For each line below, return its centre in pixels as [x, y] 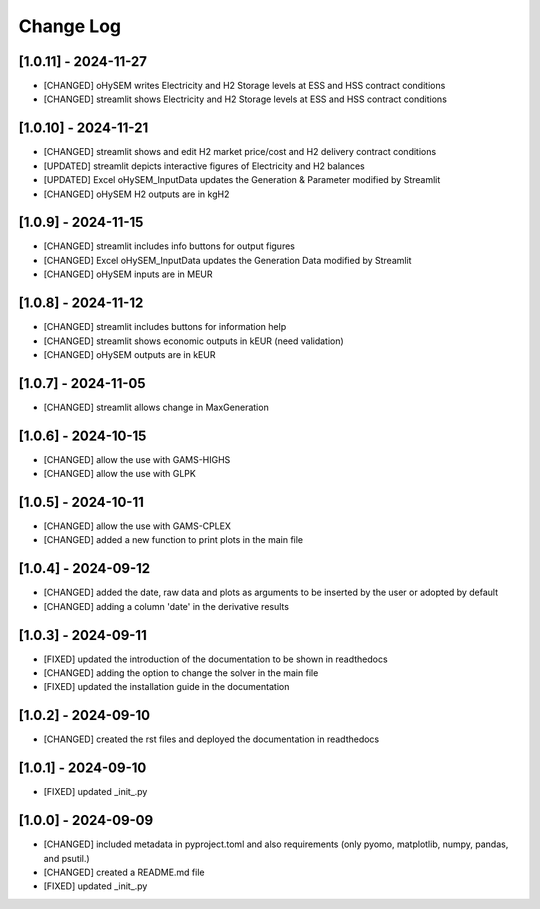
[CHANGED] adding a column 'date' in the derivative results [166, 606]
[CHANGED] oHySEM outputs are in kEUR [129, 354]
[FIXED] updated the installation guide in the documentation [166, 687]
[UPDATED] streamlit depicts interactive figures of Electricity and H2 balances [204, 166]
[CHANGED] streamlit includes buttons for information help [165, 327]
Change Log [70, 26]
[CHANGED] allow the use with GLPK [120, 474]
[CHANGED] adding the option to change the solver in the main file [181, 673]
